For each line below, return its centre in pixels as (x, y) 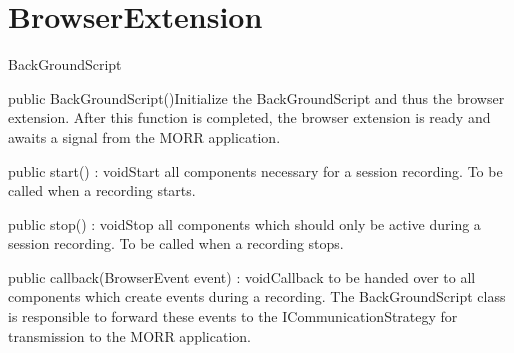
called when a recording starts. (102, 190)
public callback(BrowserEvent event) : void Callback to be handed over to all (242, 276)
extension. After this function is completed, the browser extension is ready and (249, 117)
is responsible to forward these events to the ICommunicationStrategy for (233, 316)
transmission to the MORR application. (129, 335)
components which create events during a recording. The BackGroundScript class (257, 296)
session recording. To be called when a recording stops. (176, 243)
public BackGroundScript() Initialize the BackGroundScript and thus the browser (256, 97)
